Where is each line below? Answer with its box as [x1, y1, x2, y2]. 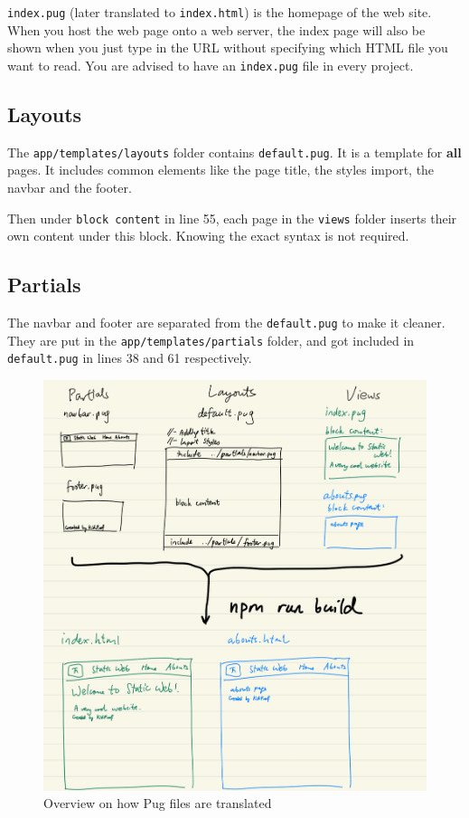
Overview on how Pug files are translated [43, 794, 272, 813]
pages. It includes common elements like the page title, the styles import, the [7, 160, 435, 179]
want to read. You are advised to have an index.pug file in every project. [7, 55, 414, 74]
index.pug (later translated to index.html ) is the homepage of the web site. [7, 3, 432, 21]
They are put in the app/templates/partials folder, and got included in [7, 330, 415, 349]
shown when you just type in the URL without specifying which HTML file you [7, 38, 448, 57]
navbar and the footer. [7, 177, 132, 196]
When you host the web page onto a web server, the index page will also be [7, 20, 426, 39]
